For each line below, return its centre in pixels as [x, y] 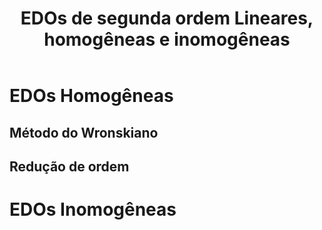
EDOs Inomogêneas [93, 209]
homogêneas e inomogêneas [167, 39]
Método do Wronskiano [84, 132]
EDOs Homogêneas [91, 96]
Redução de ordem [69, 166]
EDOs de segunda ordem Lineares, [167, 18]
